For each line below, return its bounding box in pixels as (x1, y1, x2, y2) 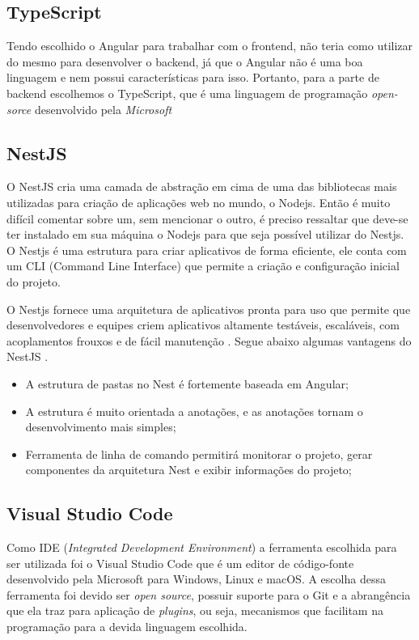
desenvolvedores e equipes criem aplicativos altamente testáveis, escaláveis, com (6, 316, 400, 333)
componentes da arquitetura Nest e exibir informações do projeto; (25, 461, 352, 478)
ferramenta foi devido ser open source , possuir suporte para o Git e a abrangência (6, 586, 411, 603)
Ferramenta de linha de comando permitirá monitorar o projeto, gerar (25, 445, 373, 462)
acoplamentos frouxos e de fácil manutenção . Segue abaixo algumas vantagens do (6, 332, 412, 349)
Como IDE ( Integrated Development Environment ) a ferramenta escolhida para (6, 539, 397, 556)
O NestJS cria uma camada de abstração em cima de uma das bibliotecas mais (6, 178, 397, 195)
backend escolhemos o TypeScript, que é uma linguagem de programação (6, 84, 368, 101)
